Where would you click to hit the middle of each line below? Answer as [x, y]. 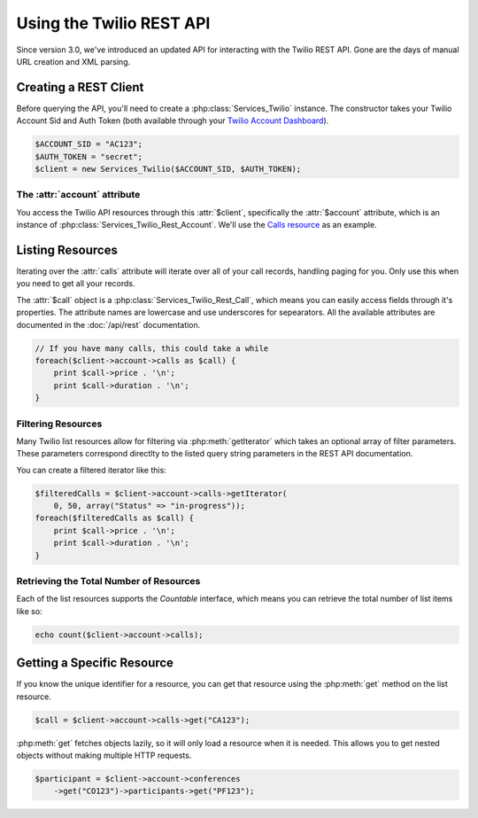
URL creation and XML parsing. [73, 61]
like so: [30, 611]
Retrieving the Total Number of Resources [108, 580]
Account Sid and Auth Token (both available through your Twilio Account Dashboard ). [173, 121]
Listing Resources [67, 249]
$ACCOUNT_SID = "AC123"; [89, 144]
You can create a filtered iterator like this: [92, 470]
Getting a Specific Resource [95, 663]
